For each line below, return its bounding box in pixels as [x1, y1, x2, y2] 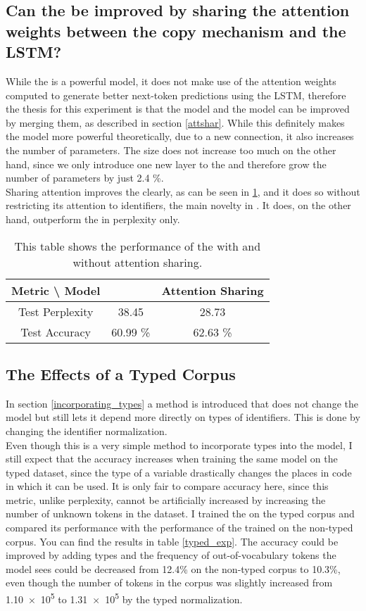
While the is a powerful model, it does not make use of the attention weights [6, 73, 336, 88]
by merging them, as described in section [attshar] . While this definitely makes [6, 115, 345, 130]
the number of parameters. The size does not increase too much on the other [6, 142, 336, 157]
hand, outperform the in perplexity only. [6, 211, 180, 226]
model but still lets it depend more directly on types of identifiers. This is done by [6, 410, 360, 424]
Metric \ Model [11, 282, 101, 298]
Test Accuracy [20, 323, 91, 340]
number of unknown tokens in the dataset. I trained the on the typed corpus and [6, 506, 355, 521]
